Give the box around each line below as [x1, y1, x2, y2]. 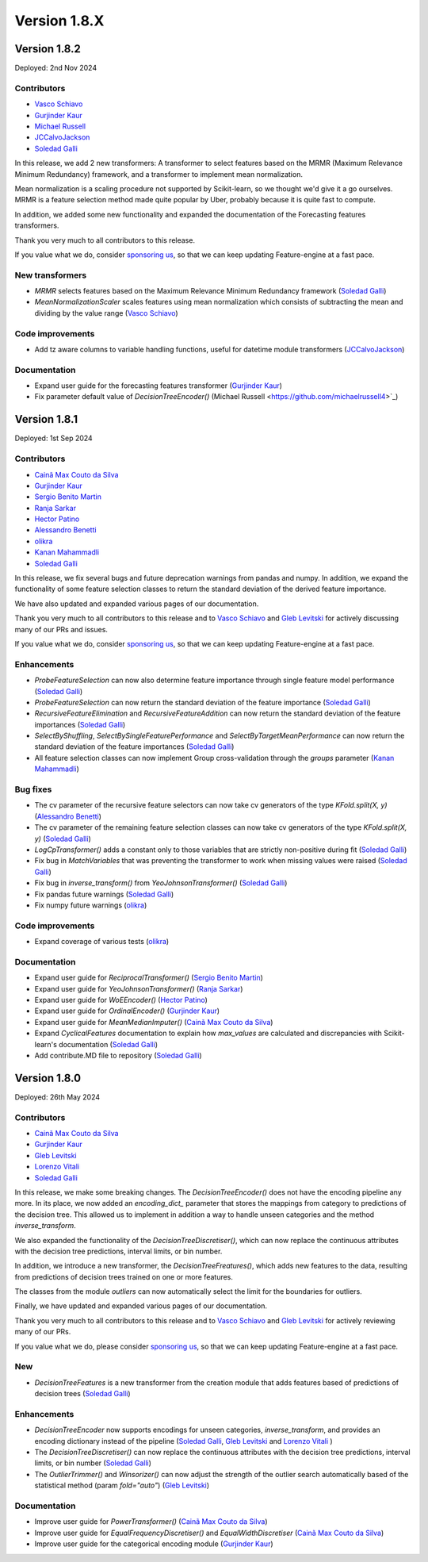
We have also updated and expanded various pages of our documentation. [14, 599, 259, 608]
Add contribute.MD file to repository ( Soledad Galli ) [34, 1050, 202, 1060]
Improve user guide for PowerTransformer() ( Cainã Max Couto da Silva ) [34, 1517, 268, 1526]
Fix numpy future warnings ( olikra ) [34, 900, 147, 910]
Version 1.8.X [14, 12, 105, 29]
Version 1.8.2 [14, 42, 81, 56]
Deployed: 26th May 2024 [14, 1092, 101, 1102]
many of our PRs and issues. [14, 624, 109, 634]
